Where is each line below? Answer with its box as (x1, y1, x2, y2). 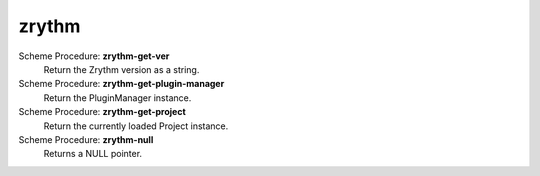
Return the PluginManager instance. (43, 91, 192, 104)
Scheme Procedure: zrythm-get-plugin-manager (18, 78, 225, 90)
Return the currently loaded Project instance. (43, 120, 229, 132)
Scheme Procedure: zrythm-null (18, 133, 154, 145)
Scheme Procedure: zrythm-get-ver (18, 50, 170, 62)
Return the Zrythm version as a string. (43, 63, 200, 75)
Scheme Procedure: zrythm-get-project (18, 106, 187, 118)
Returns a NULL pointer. (43, 148, 143, 160)
